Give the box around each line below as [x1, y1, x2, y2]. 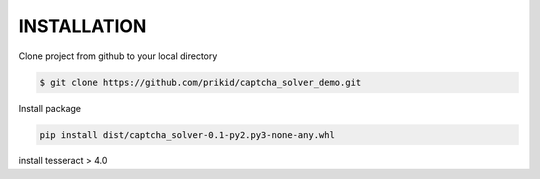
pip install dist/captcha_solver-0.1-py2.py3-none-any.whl [39, 129, 335, 140]
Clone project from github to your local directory [18, 50, 218, 62]
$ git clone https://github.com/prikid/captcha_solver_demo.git [39, 76, 362, 88]
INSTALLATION [18, 15, 147, 37]
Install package [18, 102, 82, 114]
